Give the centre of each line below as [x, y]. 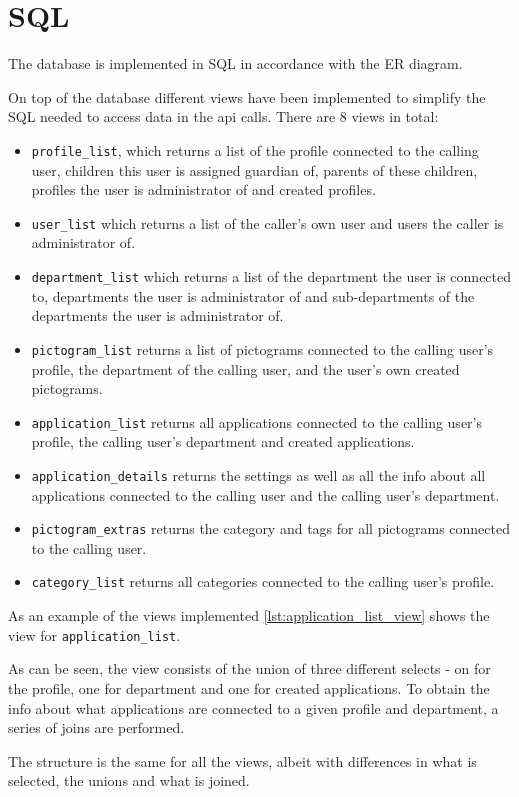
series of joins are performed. [96, 727]
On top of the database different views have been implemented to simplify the [247, 96]
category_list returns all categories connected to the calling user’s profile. [263, 581]
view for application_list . [94, 634]
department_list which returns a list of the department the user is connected [271, 276]
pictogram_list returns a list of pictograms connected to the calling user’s [262, 348]
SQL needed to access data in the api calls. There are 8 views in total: [223, 116]
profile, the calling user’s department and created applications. [223, 441]
